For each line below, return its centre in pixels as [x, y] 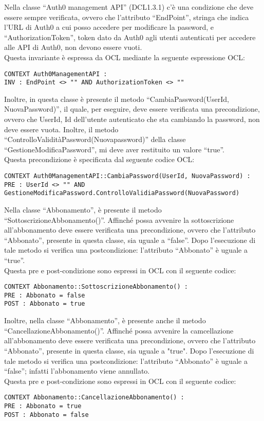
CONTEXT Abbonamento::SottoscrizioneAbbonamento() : [96, 287]
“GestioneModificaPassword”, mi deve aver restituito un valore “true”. [114, 149]
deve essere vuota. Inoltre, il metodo [61, 129]
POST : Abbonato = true [45, 304]
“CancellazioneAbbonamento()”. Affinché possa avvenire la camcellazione [119, 330]
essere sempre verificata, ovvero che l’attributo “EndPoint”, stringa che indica [127, 17]
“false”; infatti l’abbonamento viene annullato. [77, 371]
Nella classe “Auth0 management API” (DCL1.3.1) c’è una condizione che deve [129, 7]
